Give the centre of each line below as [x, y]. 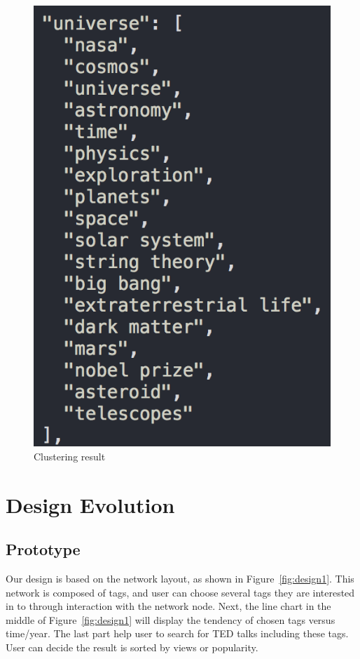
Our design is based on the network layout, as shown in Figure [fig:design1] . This [180, 579]
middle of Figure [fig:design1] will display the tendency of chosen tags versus [171, 619]
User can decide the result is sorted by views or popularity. [132, 647]
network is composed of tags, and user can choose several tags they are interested [180, 592]
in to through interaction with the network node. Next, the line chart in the [168, 606]
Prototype [43, 549]
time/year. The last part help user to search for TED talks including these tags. [177, 633]
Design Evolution [90, 504]
